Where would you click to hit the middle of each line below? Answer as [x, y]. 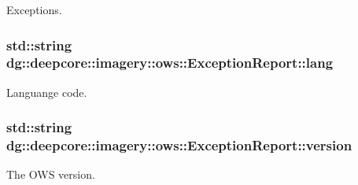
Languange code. [47, 92]
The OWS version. [51, 174]
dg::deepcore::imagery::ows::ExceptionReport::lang [170, 63]
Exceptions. [34, 9]
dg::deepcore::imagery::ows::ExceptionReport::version [179, 145]
